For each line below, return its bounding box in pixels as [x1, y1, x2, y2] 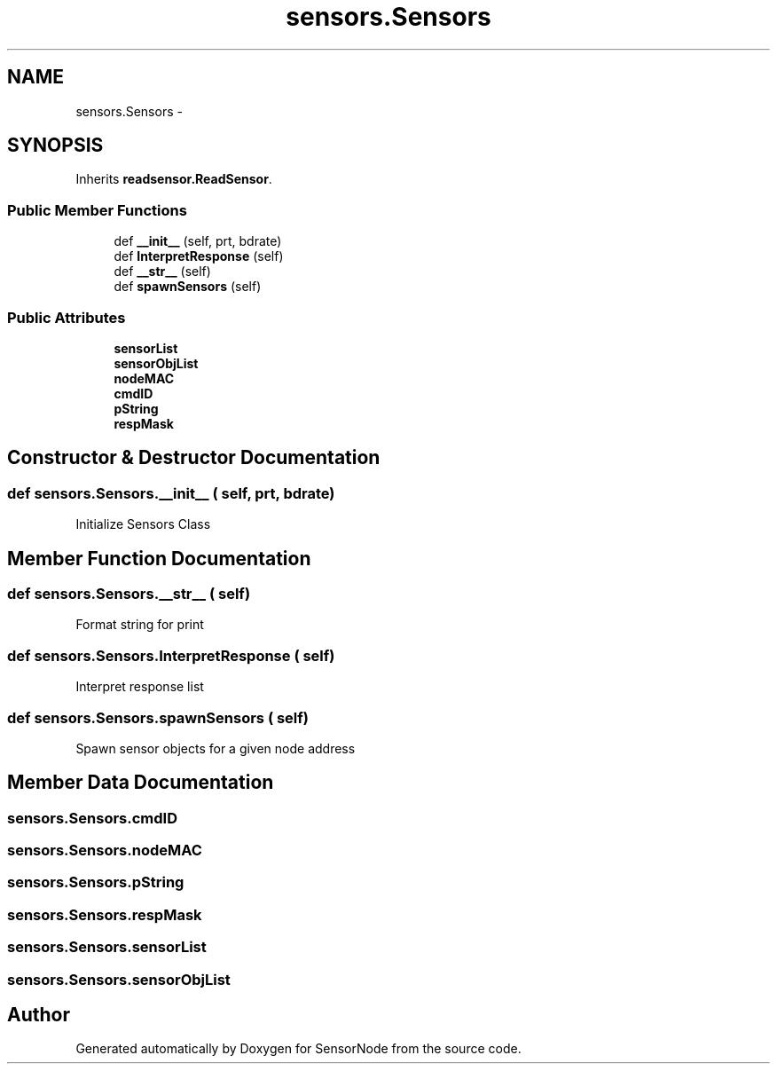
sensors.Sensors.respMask [7, 905, 202, 924]
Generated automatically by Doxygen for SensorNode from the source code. [75, 1041, 522, 1057]
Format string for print [75, 617, 204, 633]
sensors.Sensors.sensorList [7, 938, 207, 957]
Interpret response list [75, 679, 204, 695]
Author [7, 1004, 70, 1027]
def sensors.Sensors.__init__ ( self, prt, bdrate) [7, 484, 335, 502]
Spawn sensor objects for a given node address [75, 740, 356, 756]
